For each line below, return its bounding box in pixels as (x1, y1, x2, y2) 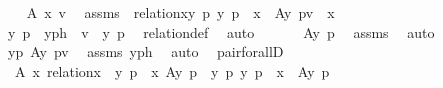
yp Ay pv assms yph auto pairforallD (7, 41, 284, 62)
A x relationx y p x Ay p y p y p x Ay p (14, 60, 330, 81)
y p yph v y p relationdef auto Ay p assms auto (7, 21, 435, 42)
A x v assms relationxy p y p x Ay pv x (26, 2, 335, 22)
